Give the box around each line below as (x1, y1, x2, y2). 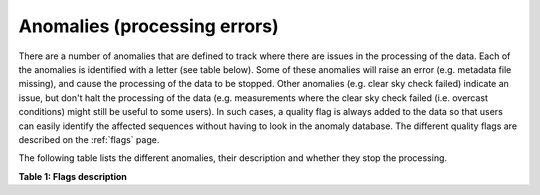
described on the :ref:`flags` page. (18, 133, 160, 145)
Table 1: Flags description (18, 170, 127, 182)
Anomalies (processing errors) (18, 15, 279, 37)
